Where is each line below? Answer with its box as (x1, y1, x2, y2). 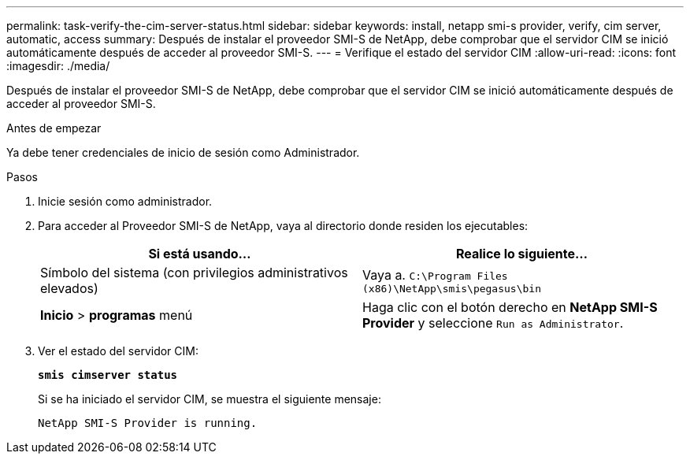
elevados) (40, 280, 98, 296)
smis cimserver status (38, 369, 178, 381)
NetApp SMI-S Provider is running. (38, 417, 258, 429)
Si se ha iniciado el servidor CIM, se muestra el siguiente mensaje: (38, 392, 381, 406)
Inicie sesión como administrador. (38, 195, 213, 208)
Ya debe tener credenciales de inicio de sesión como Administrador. (6, 146, 360, 159)
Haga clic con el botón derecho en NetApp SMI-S (362, 299, 658, 315)
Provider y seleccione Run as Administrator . (362, 315, 624, 331)
